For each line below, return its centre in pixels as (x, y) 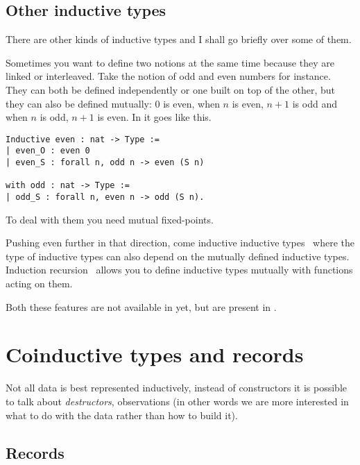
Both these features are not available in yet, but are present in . (141, 306)
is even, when (191, 103)
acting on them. (39, 284)
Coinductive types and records (155, 354)
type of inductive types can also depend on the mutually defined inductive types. (178, 256)
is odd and (315, 103)
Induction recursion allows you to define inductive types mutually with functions (179, 270)
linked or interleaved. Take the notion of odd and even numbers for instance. (168, 76)
